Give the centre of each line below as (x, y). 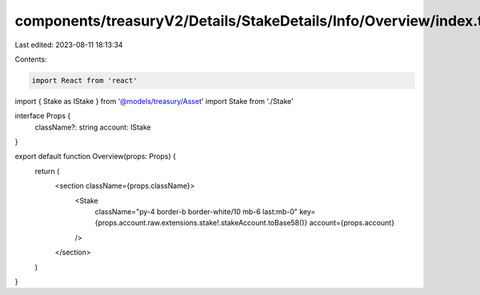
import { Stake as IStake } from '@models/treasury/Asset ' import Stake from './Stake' (154, 101)
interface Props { (43, 116)
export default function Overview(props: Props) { (95, 157)
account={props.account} (352, 223)
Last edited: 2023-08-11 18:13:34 (69, 45)
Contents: (31, 59)
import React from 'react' (84, 80)
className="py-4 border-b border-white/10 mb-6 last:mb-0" (196, 212)
